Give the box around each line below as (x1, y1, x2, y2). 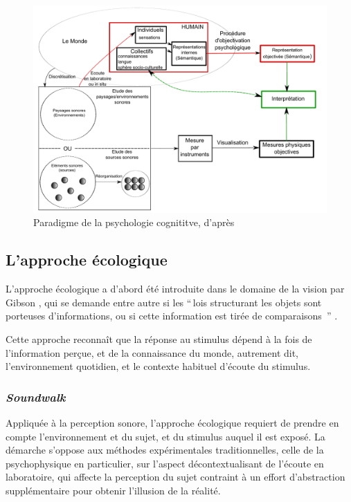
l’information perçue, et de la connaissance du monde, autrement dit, (6, 345, 299, 360)
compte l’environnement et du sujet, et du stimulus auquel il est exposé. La (6, 429, 325, 443)
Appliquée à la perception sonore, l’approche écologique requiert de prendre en (6, 415, 339, 429)
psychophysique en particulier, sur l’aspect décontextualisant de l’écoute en (6, 456, 324, 470)
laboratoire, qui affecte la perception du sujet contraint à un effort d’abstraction (6, 470, 345, 484)
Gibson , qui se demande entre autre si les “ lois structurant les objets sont (6, 295, 322, 309)
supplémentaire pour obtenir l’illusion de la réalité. (6, 483, 221, 497)
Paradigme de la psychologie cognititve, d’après (33, 215, 235, 230)
